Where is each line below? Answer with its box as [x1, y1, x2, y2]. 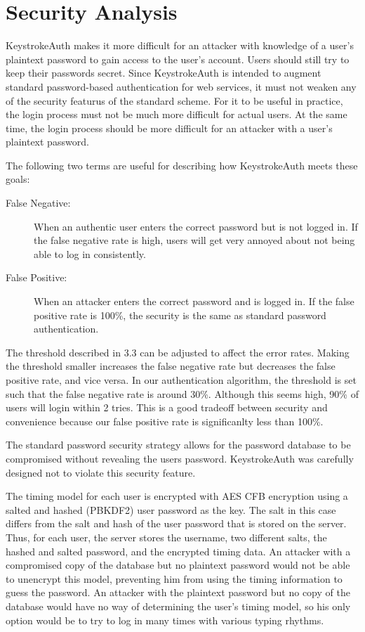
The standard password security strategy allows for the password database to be [6, 437, 351, 452]
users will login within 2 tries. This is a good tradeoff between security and [6, 400, 328, 415]
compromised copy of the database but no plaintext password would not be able [6, 557, 350, 572]
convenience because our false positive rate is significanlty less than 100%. [6, 413, 324, 428]
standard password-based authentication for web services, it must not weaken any [6, 79, 357, 93]
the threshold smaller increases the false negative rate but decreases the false [6, 359, 336, 373]
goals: [6, 172, 30, 186]
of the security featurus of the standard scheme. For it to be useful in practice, [6, 93, 343, 108]
